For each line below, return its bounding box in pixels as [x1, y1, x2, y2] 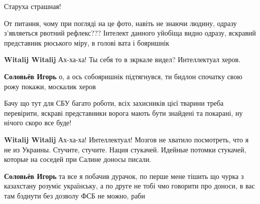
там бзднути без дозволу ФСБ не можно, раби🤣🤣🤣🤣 [4, 190, 153, 200]
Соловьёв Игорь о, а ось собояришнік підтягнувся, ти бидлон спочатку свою [4, 71, 242, 81]
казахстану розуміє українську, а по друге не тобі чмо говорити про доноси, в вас [4, 180, 255, 191]
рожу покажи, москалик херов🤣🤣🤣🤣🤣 [4, 81, 106, 91]
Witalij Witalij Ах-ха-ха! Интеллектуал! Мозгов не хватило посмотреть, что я [4, 134, 249, 144]
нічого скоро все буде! [4, 117, 72, 128]
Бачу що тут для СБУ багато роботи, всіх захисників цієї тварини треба [4, 98, 224, 108]
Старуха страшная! [4, 1, 61, 11]
